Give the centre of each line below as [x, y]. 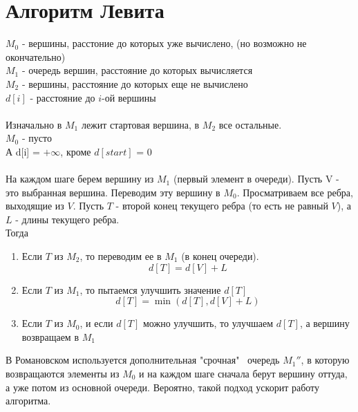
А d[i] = [23, 151]
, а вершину [324, 323]
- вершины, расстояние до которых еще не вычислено [135, 83]
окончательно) [36, 56]
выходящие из [35, 206]
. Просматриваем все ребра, [295, 192]
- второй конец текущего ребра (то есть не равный [222, 206]
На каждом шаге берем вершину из [80, 179]
